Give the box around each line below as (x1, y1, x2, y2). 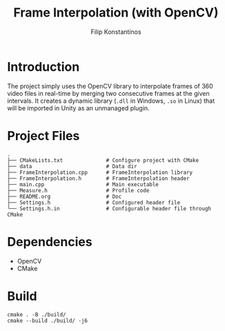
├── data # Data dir (7, 163, 137, 170)
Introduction (7, 59, 80, 74)
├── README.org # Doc (7, 193, 122, 200)
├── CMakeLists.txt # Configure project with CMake (7, 157, 199, 163)
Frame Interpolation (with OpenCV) (13, 5, 219, 21)
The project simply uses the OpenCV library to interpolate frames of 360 (7, 81, 213, 90)
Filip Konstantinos (90, 28, 141, 36)
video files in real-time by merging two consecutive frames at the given (7, 89, 210, 97)
